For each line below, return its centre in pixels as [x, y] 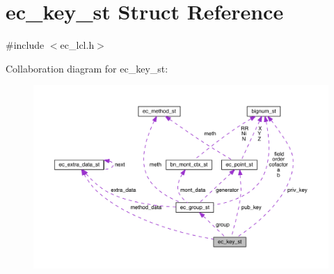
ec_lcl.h [77, 45]
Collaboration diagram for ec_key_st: [87, 68]
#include [25, 45]
